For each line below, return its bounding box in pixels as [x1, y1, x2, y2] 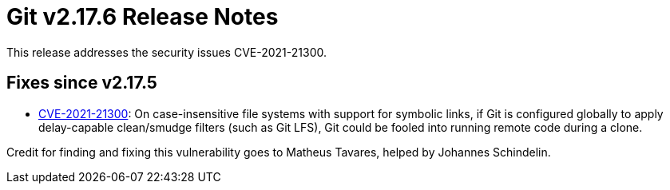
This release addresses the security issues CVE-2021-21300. [6, 45, 327, 59]
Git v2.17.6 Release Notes [6, 3, 279, 30]
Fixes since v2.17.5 [6, 73, 157, 93]
